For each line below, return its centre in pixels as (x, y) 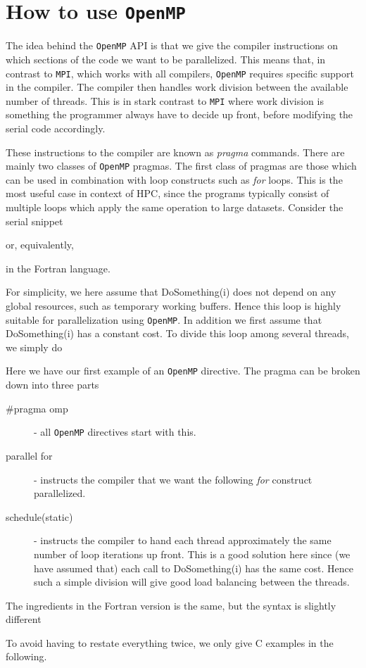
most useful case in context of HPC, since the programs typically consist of (168, 193)
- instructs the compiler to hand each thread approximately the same (183, 540)
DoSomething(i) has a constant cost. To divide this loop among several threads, (178, 333)
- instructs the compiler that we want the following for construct (173, 479)
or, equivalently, (40, 245)
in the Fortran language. (58, 268)
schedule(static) (39, 516)
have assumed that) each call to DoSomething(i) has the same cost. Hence (194, 568)
